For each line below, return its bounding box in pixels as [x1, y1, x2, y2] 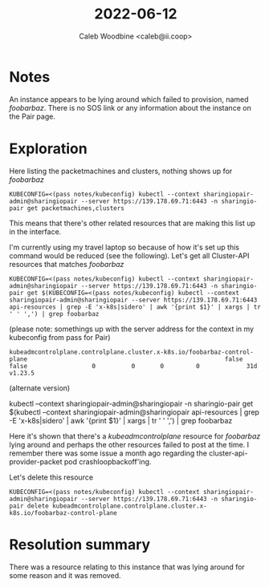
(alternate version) [9, 383, 71, 393]
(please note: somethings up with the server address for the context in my [9, 324, 255, 334]
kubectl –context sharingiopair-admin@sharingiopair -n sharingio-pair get [9, 399, 254, 408]
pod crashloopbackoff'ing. [63, 456, 152, 466]
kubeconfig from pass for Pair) [9, 332, 111, 342]
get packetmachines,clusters [26, 204, 125, 213]
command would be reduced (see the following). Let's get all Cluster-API [9, 250, 250, 261]
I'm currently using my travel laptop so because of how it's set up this [9, 242, 240, 252]
